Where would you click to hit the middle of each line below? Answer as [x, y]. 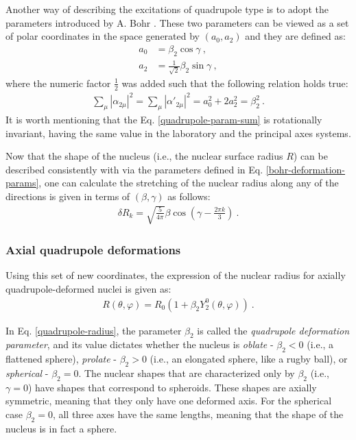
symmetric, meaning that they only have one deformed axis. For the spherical [169, 401]
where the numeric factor [58, 83]
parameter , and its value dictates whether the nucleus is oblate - [140, 344]
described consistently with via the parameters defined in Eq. [134, 169]
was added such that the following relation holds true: [235, 83]
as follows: [189, 196]
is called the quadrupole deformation [273, 330]
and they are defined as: [295, 36]
